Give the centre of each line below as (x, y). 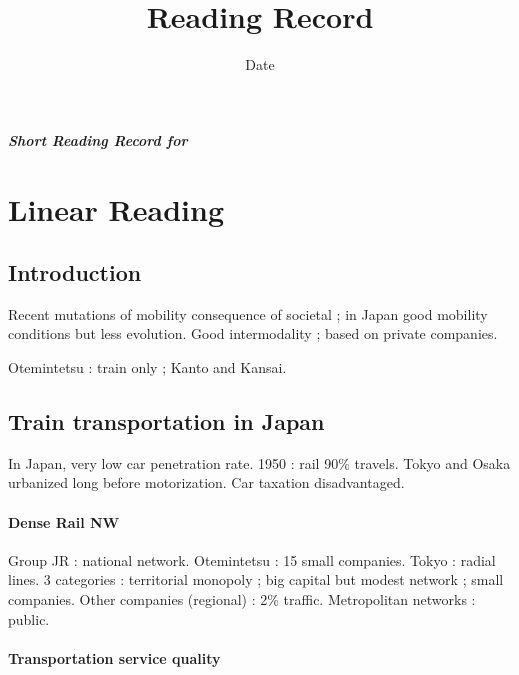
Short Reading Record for (98, 139)
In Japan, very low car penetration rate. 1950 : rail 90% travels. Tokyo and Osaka (259, 462)
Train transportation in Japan (166, 421)
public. (29, 618)
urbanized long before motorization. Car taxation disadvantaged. (206, 482)
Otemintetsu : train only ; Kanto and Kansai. (147, 367)
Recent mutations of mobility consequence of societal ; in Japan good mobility (248, 313)
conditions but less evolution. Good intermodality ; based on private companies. (253, 333)
